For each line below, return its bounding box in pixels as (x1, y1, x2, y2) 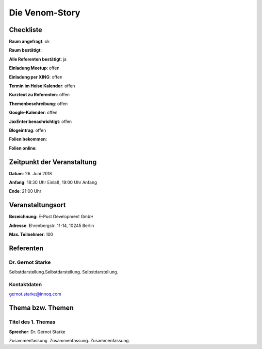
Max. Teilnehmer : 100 (9, 231, 53, 237)
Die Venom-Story (9, 7, 81, 18)
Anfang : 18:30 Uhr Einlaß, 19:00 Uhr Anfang (9, 180, 97, 185)
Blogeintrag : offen (9, 127, 46, 133)
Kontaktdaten (9, 281, 42, 288)
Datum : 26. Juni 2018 (9, 170, 52, 176)
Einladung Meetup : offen (9, 65, 60, 71)
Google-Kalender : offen (9, 109, 58, 116)
